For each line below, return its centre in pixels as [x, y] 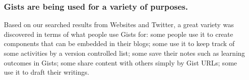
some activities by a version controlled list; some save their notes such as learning [124, 53]
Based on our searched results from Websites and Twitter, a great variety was [119, 24]
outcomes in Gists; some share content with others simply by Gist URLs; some [121, 62]
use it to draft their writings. [47, 72]
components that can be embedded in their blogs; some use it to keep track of [119, 43]
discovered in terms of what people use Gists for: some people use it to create [118, 34]
